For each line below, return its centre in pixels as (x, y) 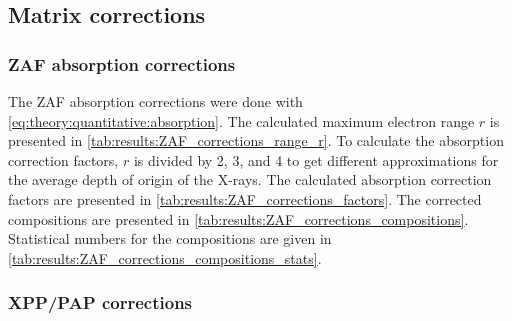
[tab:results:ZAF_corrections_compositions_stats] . (165, 257)
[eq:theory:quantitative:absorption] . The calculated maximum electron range (241, 120)
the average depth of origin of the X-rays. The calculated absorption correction (250, 179)
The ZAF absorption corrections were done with (155, 101)
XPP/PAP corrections (100, 302)
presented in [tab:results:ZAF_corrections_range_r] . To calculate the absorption (256, 140)
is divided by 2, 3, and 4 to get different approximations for (316, 159)
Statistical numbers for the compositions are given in (170, 238)
